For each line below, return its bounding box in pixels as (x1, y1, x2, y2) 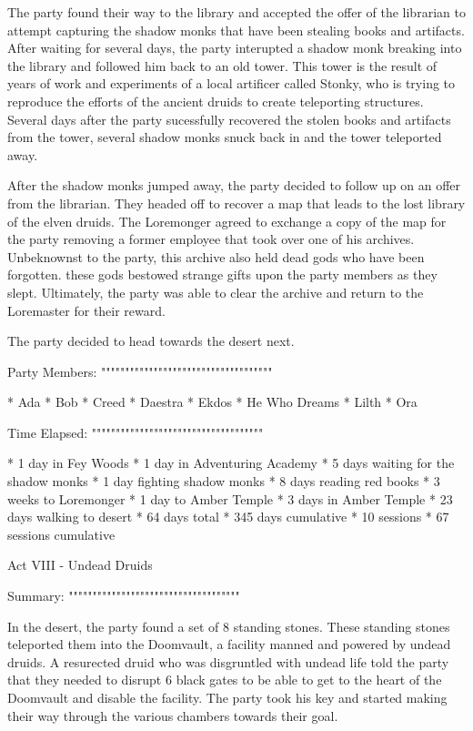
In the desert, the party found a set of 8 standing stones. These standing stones (7, 616, 450, 635)
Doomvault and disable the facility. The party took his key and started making (7, 688, 448, 706)
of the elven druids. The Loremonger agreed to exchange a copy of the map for (7, 211, 447, 230)
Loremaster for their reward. (7, 300, 166, 320)
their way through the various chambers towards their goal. (7, 706, 338, 725)
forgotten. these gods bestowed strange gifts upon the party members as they (7, 265, 438, 284)
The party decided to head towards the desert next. (7, 331, 295, 350)
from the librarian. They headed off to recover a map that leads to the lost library (7, 193, 466, 212)
